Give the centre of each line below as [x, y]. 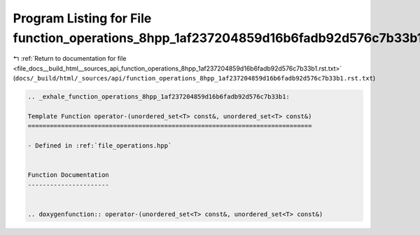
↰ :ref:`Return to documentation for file [70, 59]
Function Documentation [69, 175]
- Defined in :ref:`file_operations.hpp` [100, 146]
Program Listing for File [82, 18]
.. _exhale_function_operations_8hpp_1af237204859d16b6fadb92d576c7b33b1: [159, 97]
